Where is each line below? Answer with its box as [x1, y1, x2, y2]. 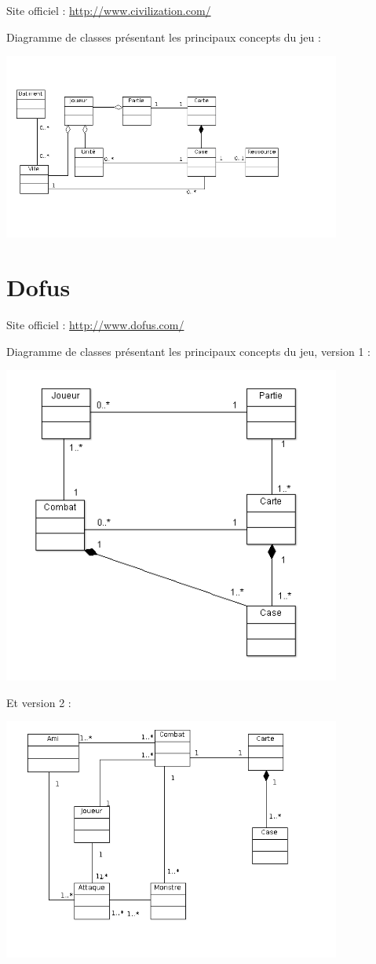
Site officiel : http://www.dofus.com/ [6, 317, 184, 333]
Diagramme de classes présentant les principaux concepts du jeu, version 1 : [6, 343, 371, 359]
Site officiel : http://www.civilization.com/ [6, 2, 211, 18]
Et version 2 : [6, 694, 71, 710]
